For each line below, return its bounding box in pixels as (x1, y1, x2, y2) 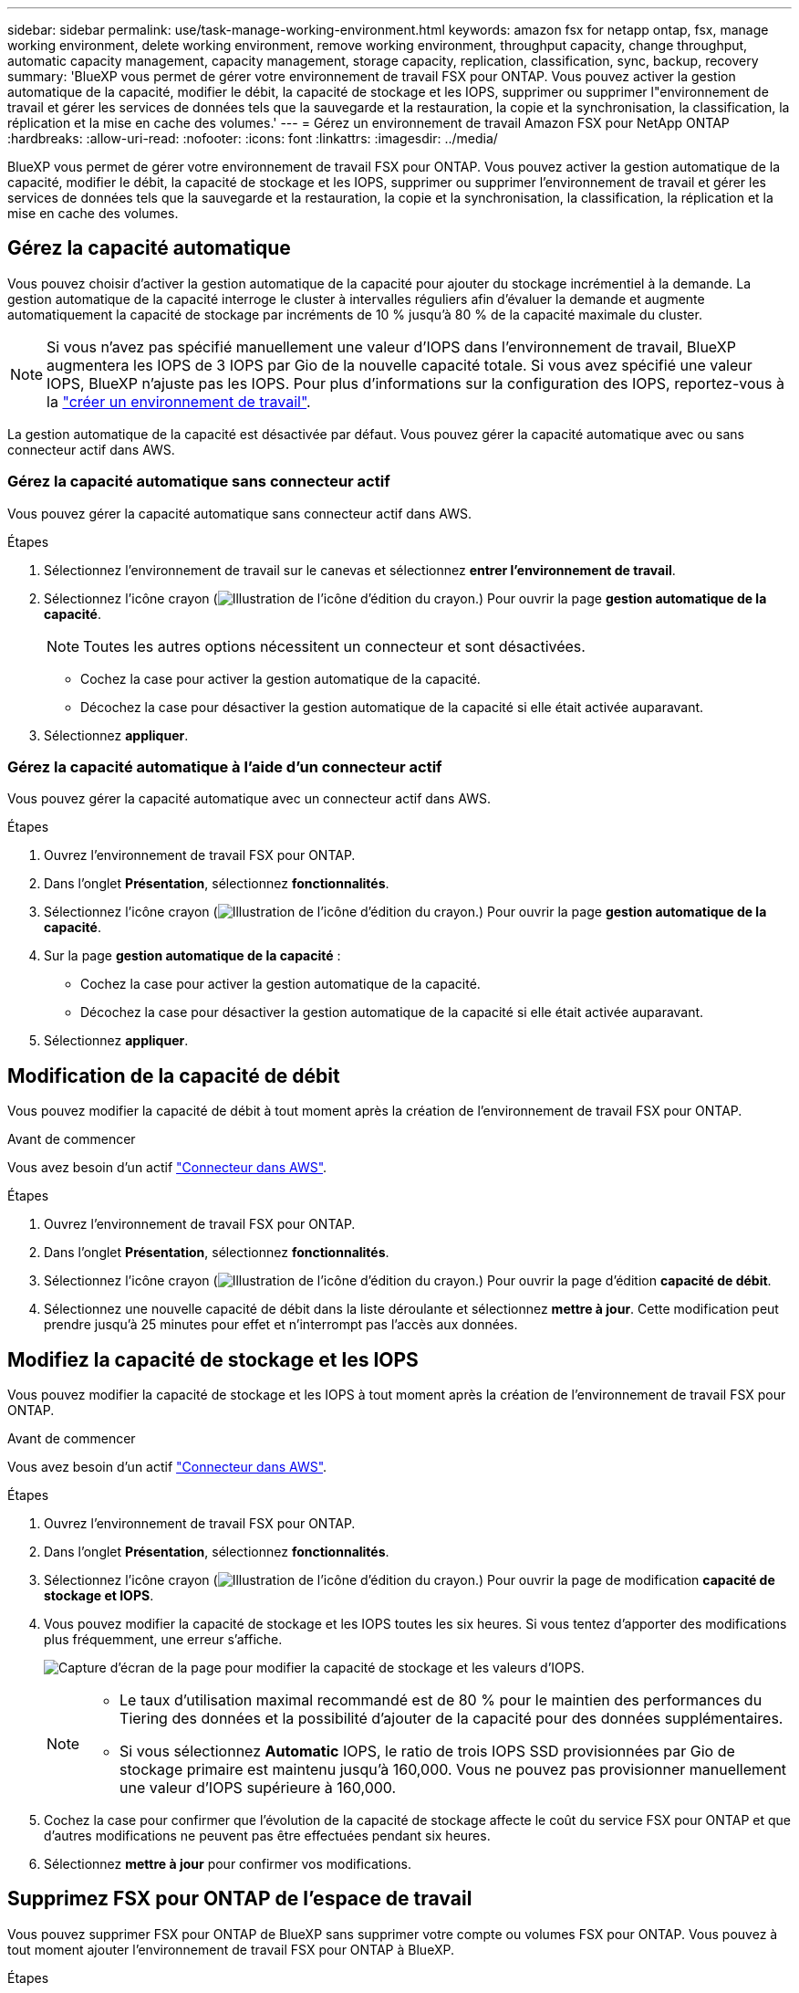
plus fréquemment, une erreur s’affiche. (44, 1631, 283, 1648)
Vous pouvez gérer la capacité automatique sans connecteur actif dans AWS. (7, 505, 472, 521)
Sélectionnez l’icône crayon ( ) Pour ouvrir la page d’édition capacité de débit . (44, 1273, 772, 1289)
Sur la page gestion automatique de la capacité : (44, 948, 341, 964)
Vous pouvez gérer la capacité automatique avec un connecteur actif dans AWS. (7, 791, 491, 807)
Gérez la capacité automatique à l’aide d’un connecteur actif (7, 757, 442, 776)
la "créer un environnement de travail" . (47, 392, 311, 411)
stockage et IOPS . (44, 1588, 154, 1604)
